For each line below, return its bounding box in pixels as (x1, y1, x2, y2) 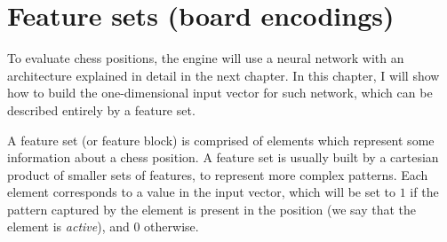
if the (410, 183, 439, 201)
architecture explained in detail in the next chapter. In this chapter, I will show (7, 66, 440, 84)
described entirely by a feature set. (7, 100, 196, 119)
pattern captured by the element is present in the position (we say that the (7, 199, 417, 218)
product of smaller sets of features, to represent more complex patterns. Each (7, 165, 428, 183)
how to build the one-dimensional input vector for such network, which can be (7, 83, 433, 102)
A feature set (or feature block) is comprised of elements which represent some (7, 130, 435, 149)
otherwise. (144, 217, 199, 236)
